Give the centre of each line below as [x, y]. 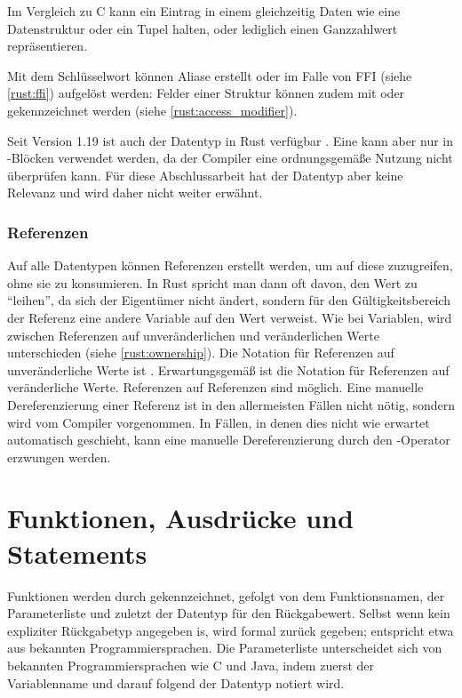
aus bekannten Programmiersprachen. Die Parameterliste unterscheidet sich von [225, 648]
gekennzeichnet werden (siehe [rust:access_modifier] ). [152, 110]
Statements [77, 553]
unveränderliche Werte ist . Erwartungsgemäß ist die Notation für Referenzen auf [228, 369]
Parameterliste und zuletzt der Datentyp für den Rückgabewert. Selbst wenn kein [229, 613]
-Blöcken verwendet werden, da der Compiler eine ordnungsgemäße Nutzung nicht [230, 158]
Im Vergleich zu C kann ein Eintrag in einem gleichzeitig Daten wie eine [204, 11]
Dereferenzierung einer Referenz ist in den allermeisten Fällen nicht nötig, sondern [231, 404]
